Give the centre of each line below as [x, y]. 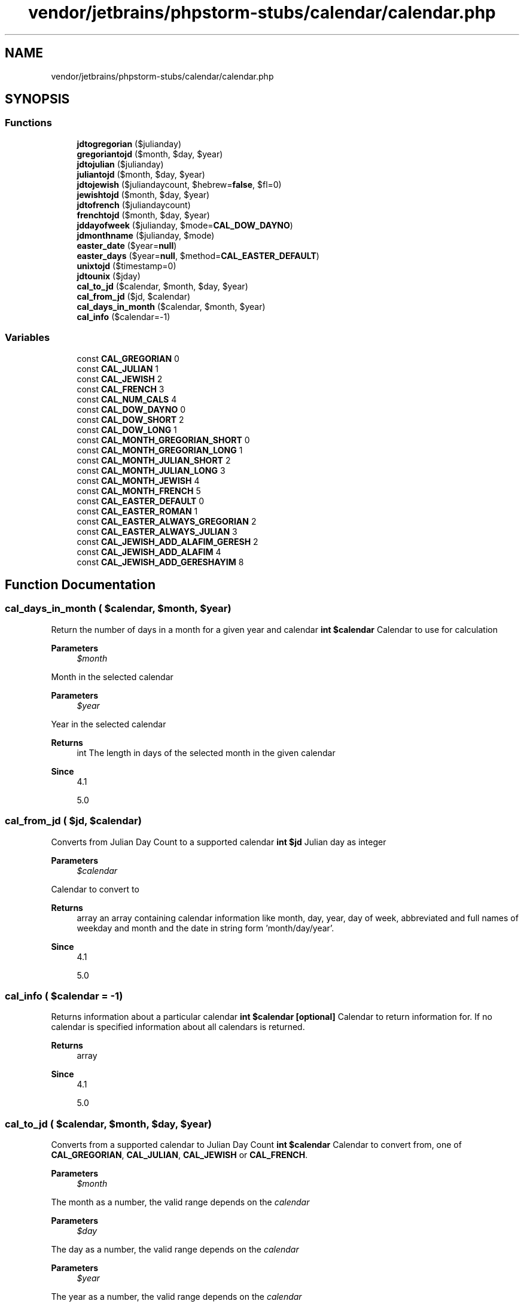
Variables [28, 338]
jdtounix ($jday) [109, 276]
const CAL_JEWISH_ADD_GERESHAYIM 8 [160, 562]
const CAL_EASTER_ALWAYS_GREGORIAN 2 [167, 521]
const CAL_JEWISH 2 [120, 379]
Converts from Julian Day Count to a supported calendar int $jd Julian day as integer [219, 842]
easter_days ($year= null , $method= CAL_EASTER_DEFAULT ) [198, 255]
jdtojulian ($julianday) [120, 164]
